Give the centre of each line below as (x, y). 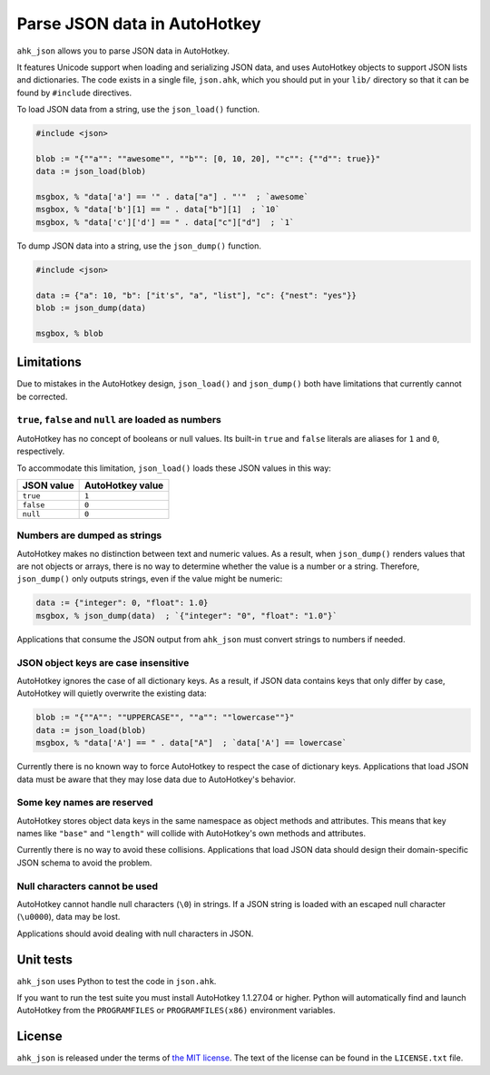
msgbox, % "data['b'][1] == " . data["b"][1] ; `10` (158, 210)
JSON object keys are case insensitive (103, 662)
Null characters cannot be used (88, 886)
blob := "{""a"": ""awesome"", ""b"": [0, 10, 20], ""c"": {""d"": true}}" (208, 158)
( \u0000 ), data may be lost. (69, 917)
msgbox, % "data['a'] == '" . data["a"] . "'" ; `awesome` (172, 197)
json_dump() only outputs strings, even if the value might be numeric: (150, 579)
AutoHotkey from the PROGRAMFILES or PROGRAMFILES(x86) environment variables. (176, 1011)
